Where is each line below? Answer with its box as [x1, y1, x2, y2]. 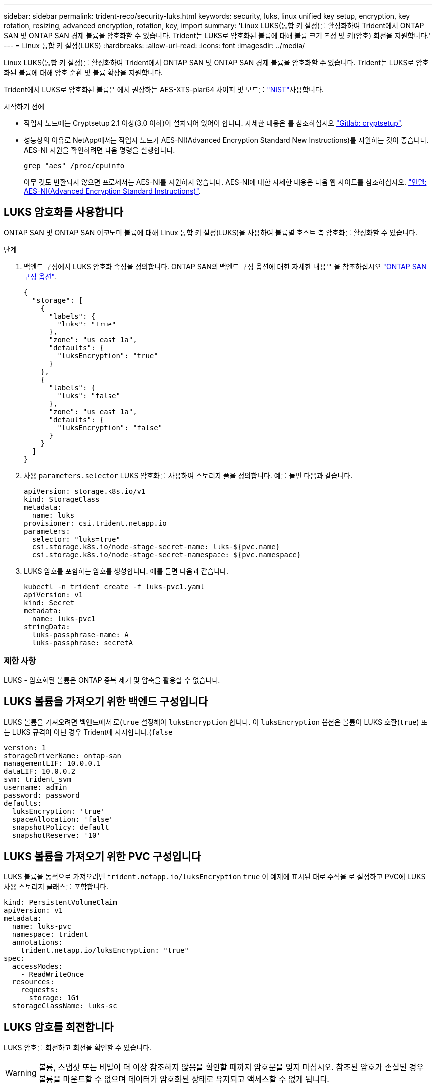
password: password [4, 791, 80, 800]
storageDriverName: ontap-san [4, 752, 122, 760]
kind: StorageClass [24, 495, 100, 503]
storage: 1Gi [29, 994, 80, 1002]
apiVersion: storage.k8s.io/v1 [24, 487, 146, 495]
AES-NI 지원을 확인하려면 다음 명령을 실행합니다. [24, 146, 175, 154]
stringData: [24, 622, 70, 631]
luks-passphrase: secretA [32, 638, 133, 647]
